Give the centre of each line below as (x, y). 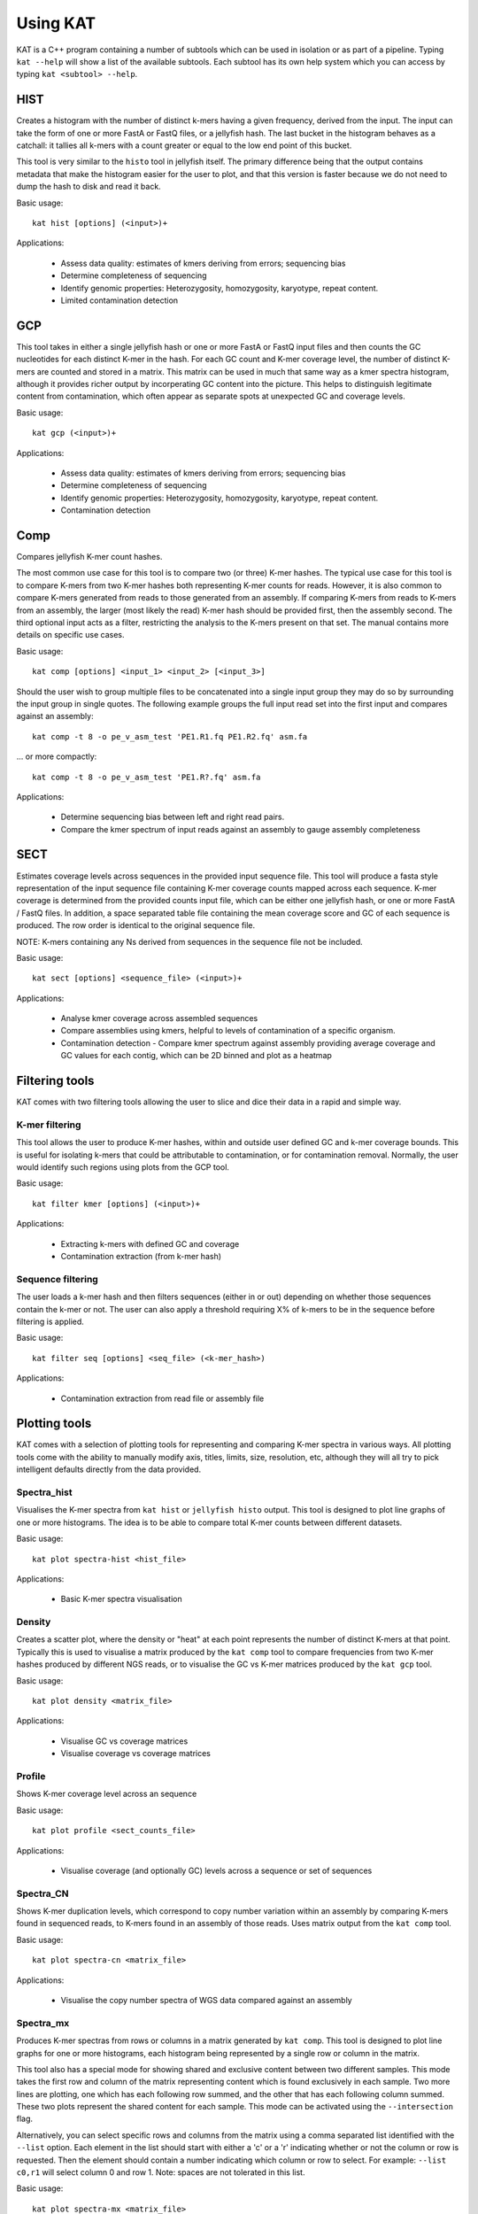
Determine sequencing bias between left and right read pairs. (173, 817)
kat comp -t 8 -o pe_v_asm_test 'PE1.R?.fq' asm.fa (146, 777)
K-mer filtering (49, 1125)
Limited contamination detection (119, 300)
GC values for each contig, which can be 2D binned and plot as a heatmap (196, 1056)
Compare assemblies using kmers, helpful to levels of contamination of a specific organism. (228, 1031)
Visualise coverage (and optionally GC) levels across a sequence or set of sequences (216, 1870)
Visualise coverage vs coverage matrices (136, 1753)
